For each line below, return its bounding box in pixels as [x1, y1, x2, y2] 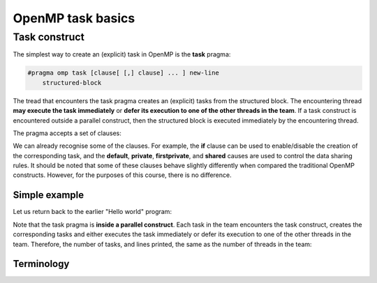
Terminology [13, 258, 70, 270]
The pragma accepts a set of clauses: [13, 129, 122, 137]
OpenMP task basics [13, 10, 135, 26]
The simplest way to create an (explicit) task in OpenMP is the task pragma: [13, 50, 231, 59]
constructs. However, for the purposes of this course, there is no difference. [13, 171, 232, 179]
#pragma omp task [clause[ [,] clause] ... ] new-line [27, 69, 219, 77]
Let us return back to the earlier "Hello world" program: [13, 208, 172, 216]
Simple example [13, 189, 84, 201]
